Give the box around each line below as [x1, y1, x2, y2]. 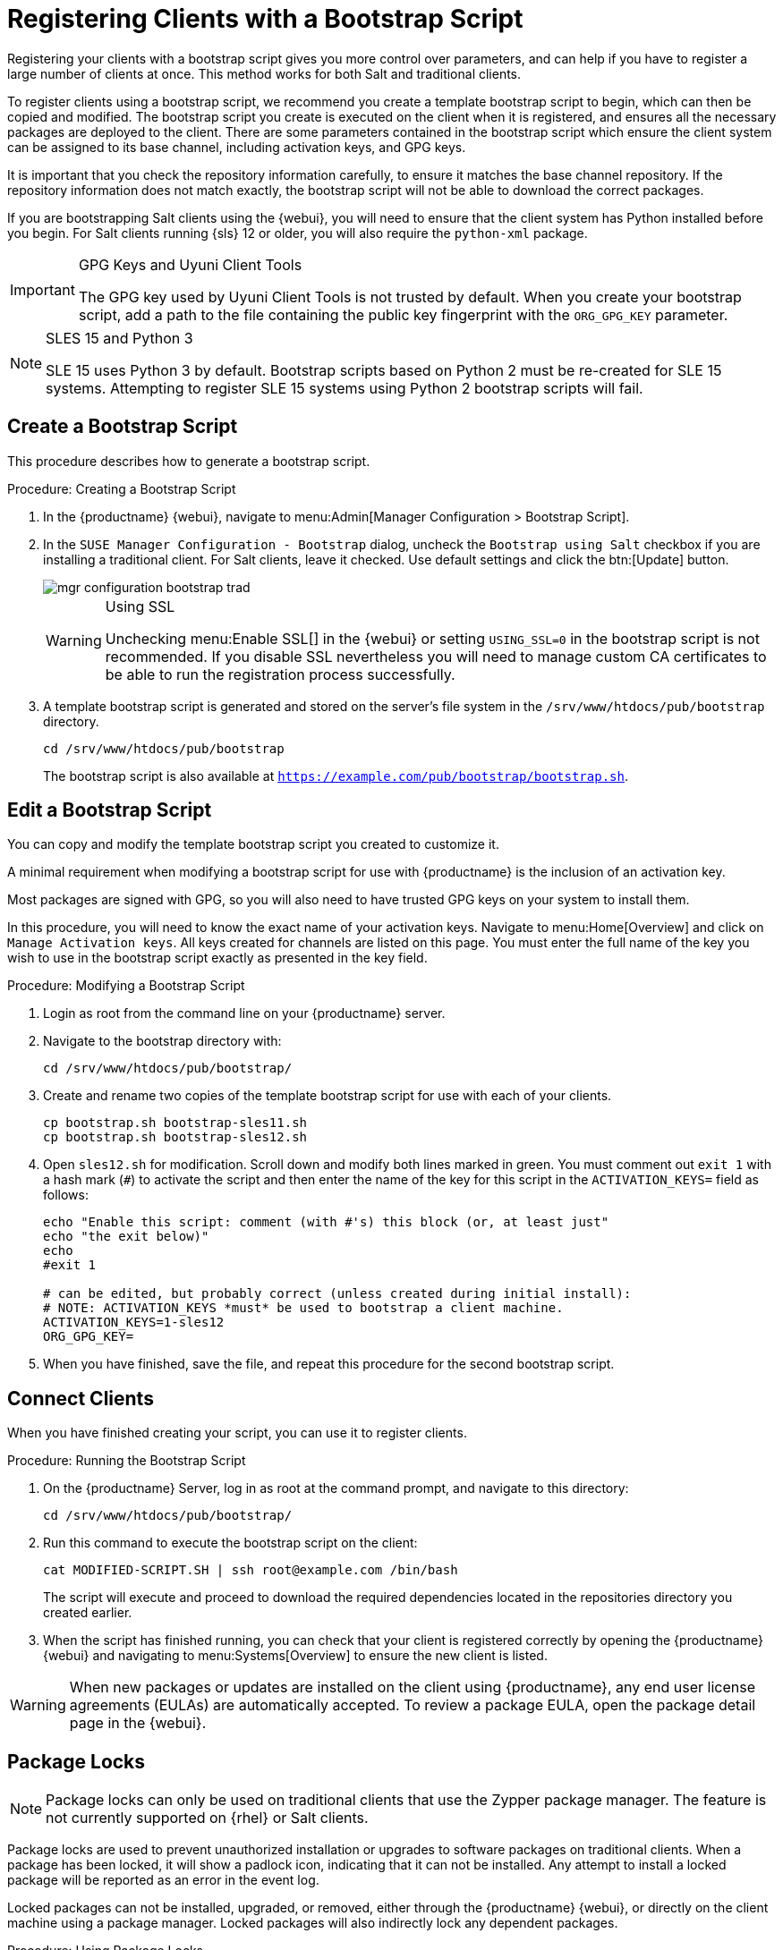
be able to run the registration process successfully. [105, 665, 455, 683]
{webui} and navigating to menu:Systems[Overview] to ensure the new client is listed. [43, 1648, 548, 1664]
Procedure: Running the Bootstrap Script [7, 1453, 246, 1469]
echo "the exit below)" [43, 1229, 209, 1244]
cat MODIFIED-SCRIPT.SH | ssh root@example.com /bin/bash [43, 1563, 458, 1578]
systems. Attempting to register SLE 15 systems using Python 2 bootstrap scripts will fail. [46, 378, 643, 397]
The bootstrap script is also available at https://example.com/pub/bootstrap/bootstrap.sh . [43, 767, 628, 784]
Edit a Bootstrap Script [7, 799, 212, 822]
